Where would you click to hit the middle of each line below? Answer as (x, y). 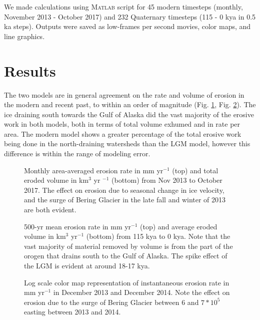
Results (30, 70)
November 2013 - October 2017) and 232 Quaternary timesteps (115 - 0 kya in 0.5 (130, 16)
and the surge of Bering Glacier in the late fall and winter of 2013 (125, 200)
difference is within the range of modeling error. (77, 153)
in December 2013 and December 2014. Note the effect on (141, 292)
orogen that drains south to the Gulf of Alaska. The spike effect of (126, 256)
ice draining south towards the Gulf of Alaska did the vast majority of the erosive (129, 114)
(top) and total (195, 170)
